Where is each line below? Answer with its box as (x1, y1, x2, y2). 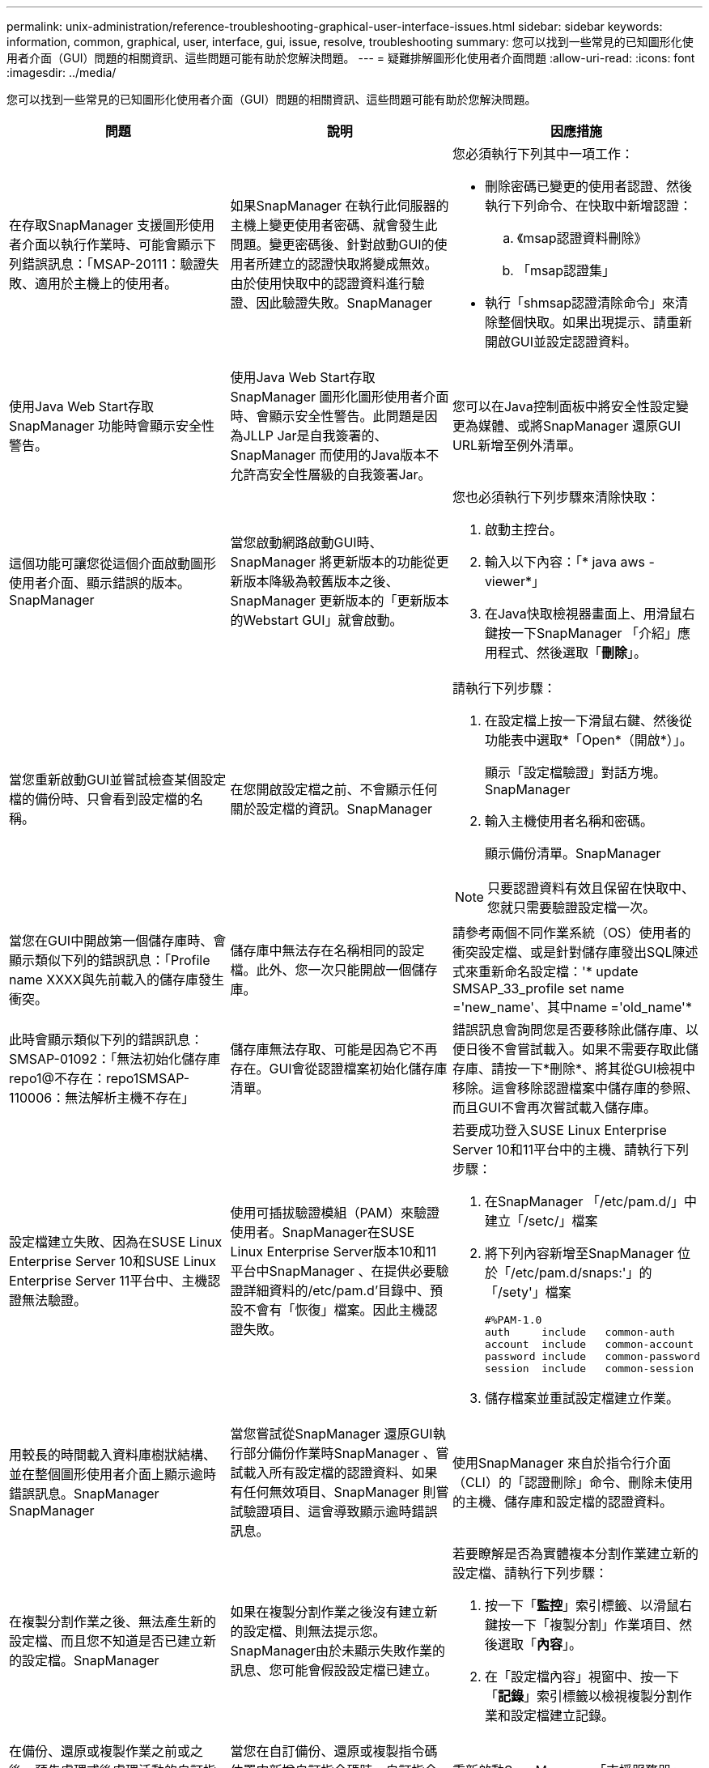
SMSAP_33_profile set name (452, 980, 625, 997)
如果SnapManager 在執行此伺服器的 (230, 198, 449, 214)
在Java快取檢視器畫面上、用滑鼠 (484, 606, 682, 622)
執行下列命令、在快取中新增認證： (484, 198, 692, 214)
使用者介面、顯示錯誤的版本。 (9, 575, 191, 591)
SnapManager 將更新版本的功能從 (230, 554, 436, 570)
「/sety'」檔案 (484, 1284, 571, 1300)
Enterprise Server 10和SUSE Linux (9, 1252, 217, 1269)
